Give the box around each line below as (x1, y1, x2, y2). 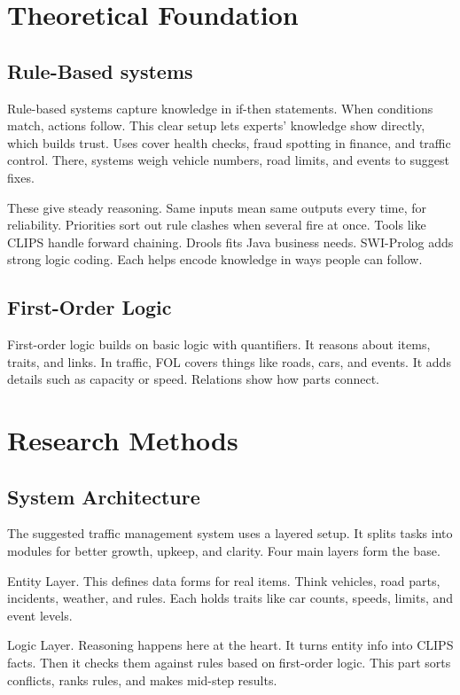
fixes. (7, 168, 35, 186)
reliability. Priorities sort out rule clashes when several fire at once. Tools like (7, 215, 426, 234)
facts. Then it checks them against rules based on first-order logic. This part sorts (7, 653, 451, 672)
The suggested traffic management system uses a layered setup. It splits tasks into (7, 524, 453, 543)
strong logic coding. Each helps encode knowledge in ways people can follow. (7, 250, 423, 269)
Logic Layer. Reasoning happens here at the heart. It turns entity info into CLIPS (7, 636, 454, 654)
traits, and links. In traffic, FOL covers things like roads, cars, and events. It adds (7, 352, 451, 371)
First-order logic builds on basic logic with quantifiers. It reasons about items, (7, 335, 431, 354)
